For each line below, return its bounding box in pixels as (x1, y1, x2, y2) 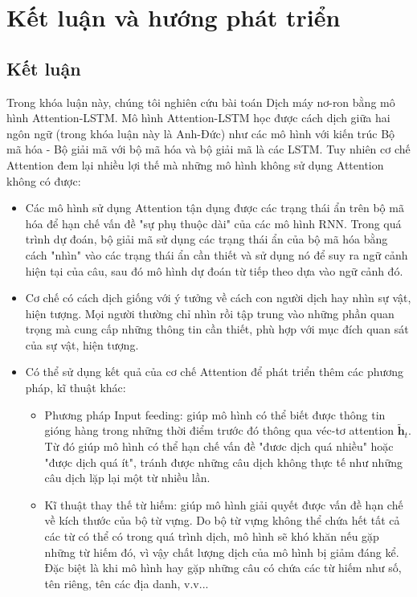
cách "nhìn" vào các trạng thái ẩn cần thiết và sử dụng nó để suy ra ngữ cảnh (25, 246, 408, 263)
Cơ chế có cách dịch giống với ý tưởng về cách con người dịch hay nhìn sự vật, (25, 289, 411, 306)
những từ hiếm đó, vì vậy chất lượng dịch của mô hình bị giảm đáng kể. (44, 543, 399, 560)
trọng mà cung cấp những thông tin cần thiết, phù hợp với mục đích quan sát (25, 321, 409, 337)
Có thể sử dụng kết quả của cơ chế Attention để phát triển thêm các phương (25, 363, 404, 380)
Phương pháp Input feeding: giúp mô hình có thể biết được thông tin (44, 406, 386, 423)
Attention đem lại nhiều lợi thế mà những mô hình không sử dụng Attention (6, 156, 384, 173)
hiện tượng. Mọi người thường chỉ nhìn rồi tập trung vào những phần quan (25, 305, 395, 321)
